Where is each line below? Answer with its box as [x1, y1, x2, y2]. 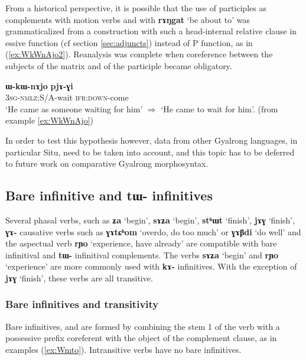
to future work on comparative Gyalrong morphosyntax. [5, 157, 209, 170]
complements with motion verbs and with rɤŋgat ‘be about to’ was [5, 13, 250, 25]
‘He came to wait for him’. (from [161, 102, 278, 115]
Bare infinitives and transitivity [5, 297, 159, 312]
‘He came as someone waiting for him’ [5, 102, 143, 115]
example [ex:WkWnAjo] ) [5, 114, 93, 127]
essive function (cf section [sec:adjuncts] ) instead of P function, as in [5, 36, 253, 48]
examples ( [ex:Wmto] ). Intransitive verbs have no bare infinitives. [5, 343, 242, 355]
